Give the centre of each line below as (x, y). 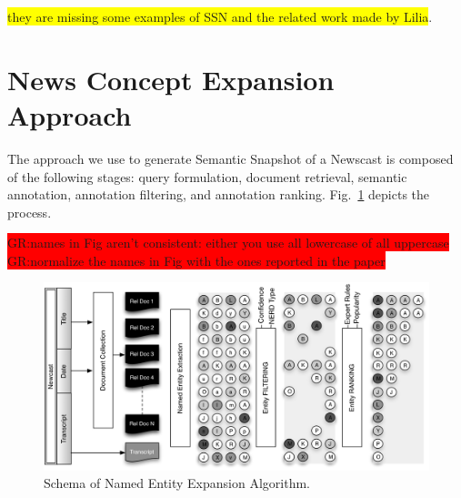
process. (30, 212)
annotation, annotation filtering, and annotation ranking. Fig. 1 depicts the (219, 194)
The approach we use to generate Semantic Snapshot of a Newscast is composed (230, 158)
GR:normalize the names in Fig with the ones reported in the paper (196, 260)
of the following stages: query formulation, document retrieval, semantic (207, 176)
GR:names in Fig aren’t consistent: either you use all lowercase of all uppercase (228, 243)
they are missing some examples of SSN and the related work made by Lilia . (220, 16)
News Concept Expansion (171, 79)
